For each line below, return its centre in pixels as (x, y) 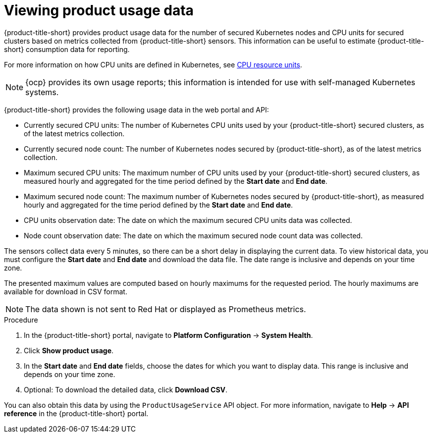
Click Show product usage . (69, 350)
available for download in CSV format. (66, 291)
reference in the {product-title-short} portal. (76, 413)
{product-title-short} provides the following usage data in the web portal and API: (136, 109)
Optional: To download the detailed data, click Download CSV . (126, 389)
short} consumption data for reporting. (67, 49)
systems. (42, 92)
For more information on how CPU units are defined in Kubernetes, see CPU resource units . (153, 64)
